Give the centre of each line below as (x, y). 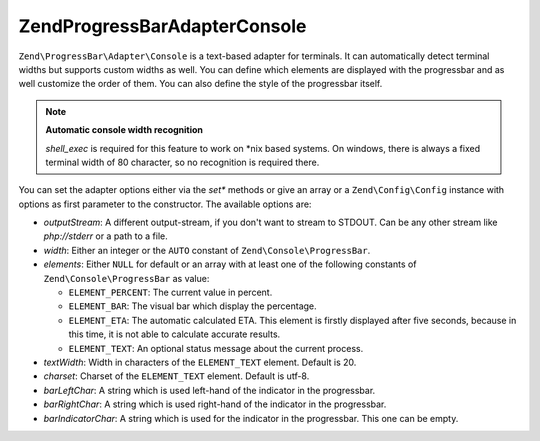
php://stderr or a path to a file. (106, 236)
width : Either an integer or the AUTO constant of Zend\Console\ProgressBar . (207, 250)
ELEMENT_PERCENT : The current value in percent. (170, 292)
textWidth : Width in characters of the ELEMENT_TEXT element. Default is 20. (200, 362)
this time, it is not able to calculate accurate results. (174, 334)
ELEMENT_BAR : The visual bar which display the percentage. (192, 306)
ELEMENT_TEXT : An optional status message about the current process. (216, 348)
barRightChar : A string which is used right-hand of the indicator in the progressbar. (215, 404)
